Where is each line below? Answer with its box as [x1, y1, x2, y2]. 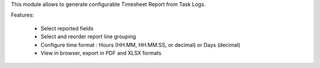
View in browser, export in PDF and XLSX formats [40, 49, 162, 56]
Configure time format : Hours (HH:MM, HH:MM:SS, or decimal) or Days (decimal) [40, 41, 241, 48]
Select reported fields [40, 25, 94, 32]
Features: [11, 12, 34, 19]
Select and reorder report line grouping [40, 33, 136, 40]
